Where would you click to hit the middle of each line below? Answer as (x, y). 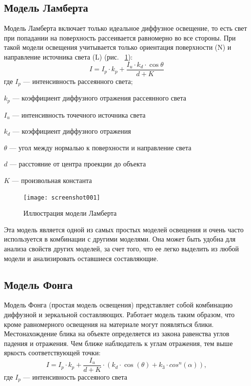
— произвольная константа (52, 180)
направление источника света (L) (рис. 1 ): (68, 56)
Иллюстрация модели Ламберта (70, 213)
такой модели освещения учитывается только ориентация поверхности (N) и (118, 47)
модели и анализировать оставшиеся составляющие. (81, 258)
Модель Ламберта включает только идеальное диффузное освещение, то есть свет (125, 28)
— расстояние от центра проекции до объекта (78, 164)
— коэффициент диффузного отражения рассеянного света (99, 98)
